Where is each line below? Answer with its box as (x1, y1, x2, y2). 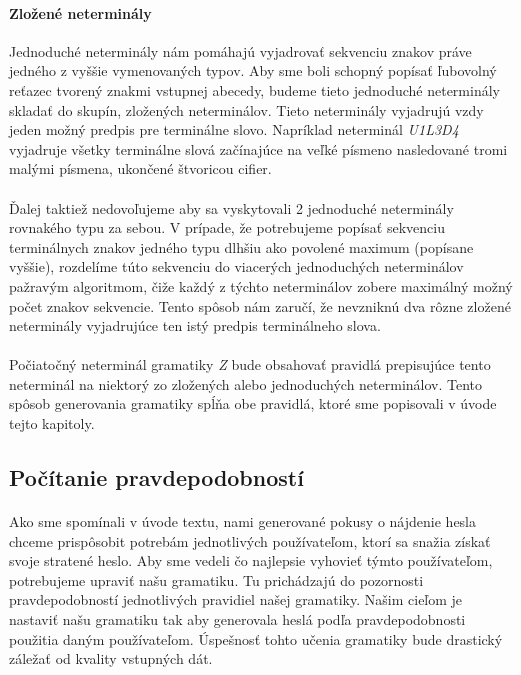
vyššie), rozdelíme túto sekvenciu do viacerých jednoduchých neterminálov (9, 256, 464, 277)
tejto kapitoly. (9, 413, 95, 434)
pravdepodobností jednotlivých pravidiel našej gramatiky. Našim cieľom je (9, 589, 463, 610)
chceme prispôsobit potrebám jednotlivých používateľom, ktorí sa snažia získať (9, 530, 491, 551)
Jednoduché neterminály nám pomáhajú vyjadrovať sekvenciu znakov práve (9, 40, 472, 61)
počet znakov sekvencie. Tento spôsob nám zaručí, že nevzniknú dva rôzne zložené (9, 295, 511, 316)
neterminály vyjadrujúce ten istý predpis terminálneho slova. (9, 315, 381, 336)
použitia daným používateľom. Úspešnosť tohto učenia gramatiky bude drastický (9, 628, 503, 649)
